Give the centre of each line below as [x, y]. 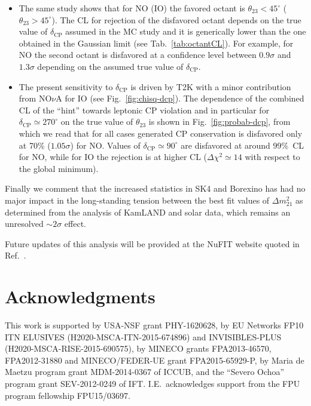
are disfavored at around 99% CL [243, 145]
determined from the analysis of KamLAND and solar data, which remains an [148, 212]
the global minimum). [59, 168]
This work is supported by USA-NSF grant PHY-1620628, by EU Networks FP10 [154, 325]
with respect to [272, 157]
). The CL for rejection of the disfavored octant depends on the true [176, 19]
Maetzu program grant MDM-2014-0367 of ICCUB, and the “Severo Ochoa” [145, 372]
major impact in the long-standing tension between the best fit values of [137, 200]
